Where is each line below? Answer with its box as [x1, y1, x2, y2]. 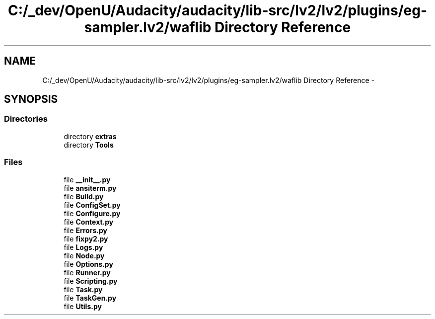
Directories [4, 114, 48, 124]
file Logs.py [64, 242, 103, 251]
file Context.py [64, 217, 114, 226]
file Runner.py [64, 268, 111, 277]
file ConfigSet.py [64, 200, 121, 209]
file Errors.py [64, 226, 107, 235]
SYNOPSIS [4, 93, 58, 106]
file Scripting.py [64, 276, 118, 285]
